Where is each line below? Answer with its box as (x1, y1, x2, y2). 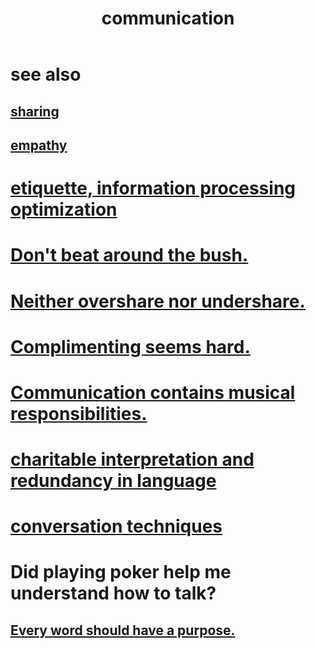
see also (10, 63, 82, 86)
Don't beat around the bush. (10, 244, 249, 267)
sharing (10, 103, 60, 120)
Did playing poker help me (10, 561, 232, 584)
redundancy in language (10, 470, 217, 492)
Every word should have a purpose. (10, 622, 236, 639)
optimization (10, 198, 118, 221)
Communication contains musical (10, 381, 296, 404)
